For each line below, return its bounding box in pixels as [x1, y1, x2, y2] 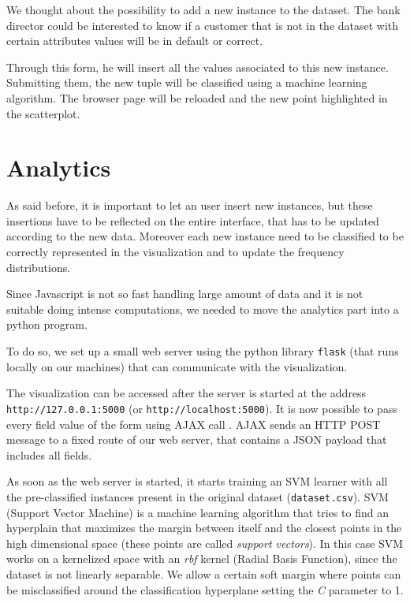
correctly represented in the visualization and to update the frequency [6, 244, 345, 260]
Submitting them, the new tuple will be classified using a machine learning [6, 74, 367, 91]
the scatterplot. [6, 105, 80, 121]
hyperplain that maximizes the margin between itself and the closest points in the [6, 519, 402, 536]
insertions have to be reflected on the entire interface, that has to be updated [6, 212, 379, 229]
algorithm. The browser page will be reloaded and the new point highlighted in [6, 89, 388, 106]
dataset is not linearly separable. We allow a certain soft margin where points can [6, 565, 401, 582]
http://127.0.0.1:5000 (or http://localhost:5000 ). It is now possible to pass [6, 400, 397, 416]
